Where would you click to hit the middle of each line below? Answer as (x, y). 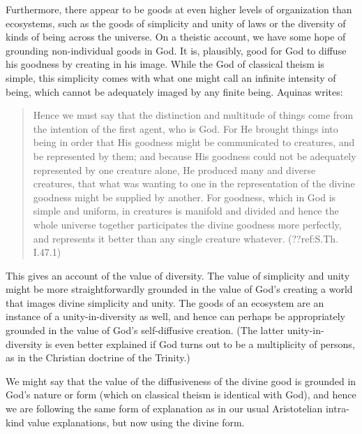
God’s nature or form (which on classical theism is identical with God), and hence (181, 395)
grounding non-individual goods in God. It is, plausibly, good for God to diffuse (176, 50)
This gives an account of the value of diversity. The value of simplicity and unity (178, 275)
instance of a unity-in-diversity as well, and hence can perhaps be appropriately (175, 316)
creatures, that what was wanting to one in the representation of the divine (194, 183)
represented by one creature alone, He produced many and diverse (174, 169)
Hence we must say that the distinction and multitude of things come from (193, 115)
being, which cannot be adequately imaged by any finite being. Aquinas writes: (174, 91)
